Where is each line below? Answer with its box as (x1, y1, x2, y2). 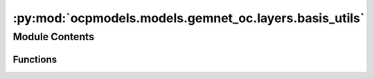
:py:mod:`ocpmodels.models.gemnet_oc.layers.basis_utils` (12, 10, 365, 26)
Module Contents (12, 30, 95, 43)
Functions (12, 53, 57, 65)
